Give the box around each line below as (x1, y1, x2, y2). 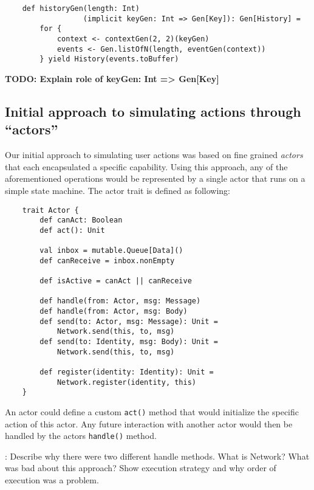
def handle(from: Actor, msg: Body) (39, 307, 188, 316)
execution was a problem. (5, 474, 99, 486)
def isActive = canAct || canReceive (39, 277, 192, 286)
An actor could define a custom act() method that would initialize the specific (5, 405, 299, 418)
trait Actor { (22, 205, 79, 215)
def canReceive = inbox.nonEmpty (39, 256, 175, 265)
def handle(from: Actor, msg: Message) (39, 297, 201, 306)
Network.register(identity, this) (56, 378, 196, 387)
